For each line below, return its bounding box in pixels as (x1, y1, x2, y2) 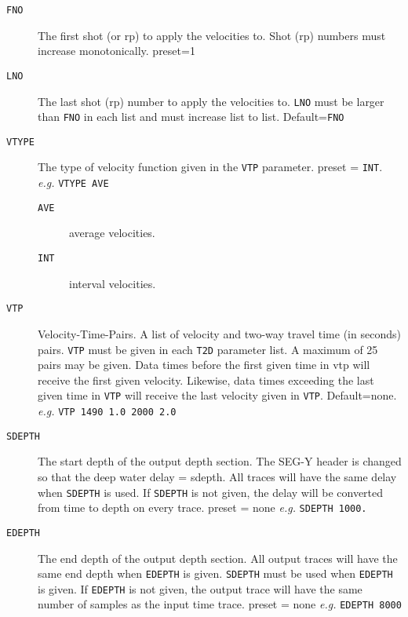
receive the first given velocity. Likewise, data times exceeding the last (38, 371, 374, 388)
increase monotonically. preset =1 (38, 42, 195, 59)
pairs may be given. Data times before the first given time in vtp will (38, 356, 370, 373)
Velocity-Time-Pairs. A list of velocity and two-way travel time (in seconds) (38, 325, 401, 341)
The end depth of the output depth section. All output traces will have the (38, 549, 398, 566)
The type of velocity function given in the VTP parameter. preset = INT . (38, 159, 383, 175)
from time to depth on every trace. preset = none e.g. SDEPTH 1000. (38, 499, 367, 516)
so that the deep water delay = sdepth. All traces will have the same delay (38, 468, 397, 484)
